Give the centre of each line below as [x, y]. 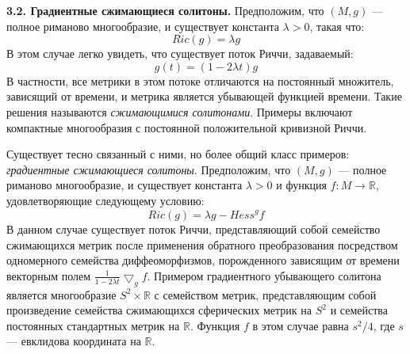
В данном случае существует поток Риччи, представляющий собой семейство [194, 229]
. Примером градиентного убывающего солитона [264, 275]
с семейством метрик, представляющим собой [265, 294]
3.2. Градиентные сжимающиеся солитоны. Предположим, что [165, 10]
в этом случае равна [301, 325]
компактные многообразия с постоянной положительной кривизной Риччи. [187, 127]
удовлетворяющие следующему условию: [105, 200]
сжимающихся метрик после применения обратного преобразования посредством [202, 244]
